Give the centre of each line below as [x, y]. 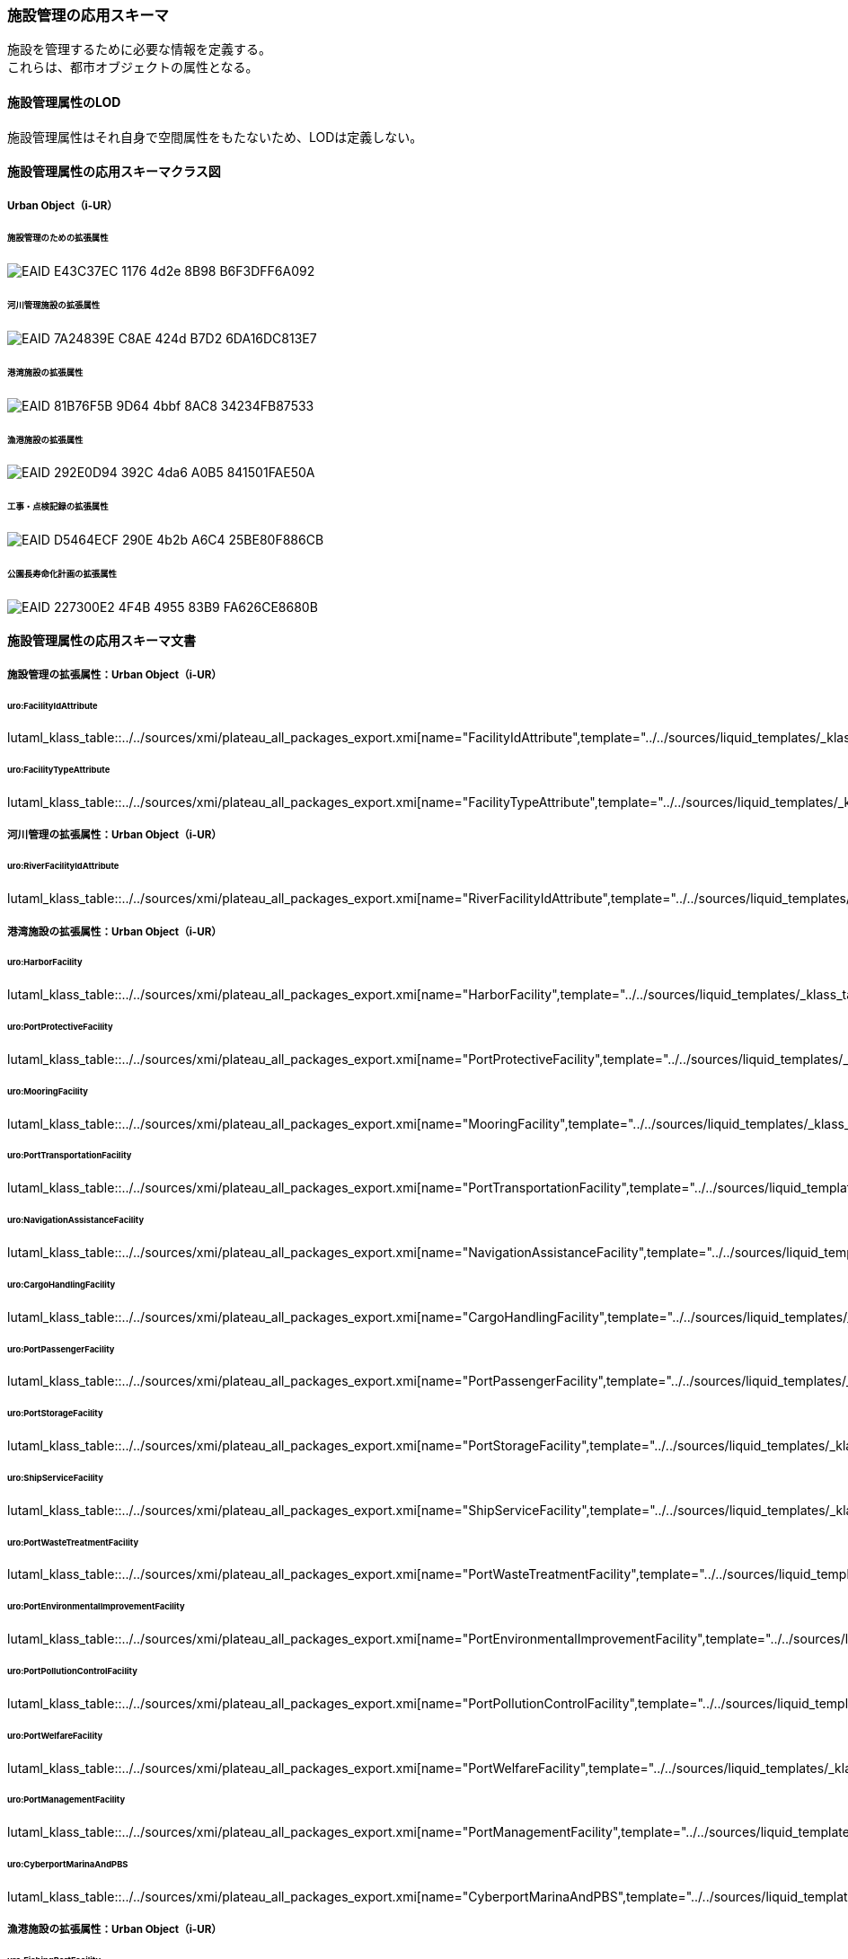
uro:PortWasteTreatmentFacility [73, 1542]
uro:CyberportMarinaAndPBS [68, 1865]
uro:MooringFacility [48, 1091]
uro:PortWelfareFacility [55, 1735]
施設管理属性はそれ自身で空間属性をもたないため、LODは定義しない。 [215, 137]
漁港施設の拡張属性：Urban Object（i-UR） [115, 1930]
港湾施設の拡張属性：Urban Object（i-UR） [115, 931]
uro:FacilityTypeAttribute [59, 770]
